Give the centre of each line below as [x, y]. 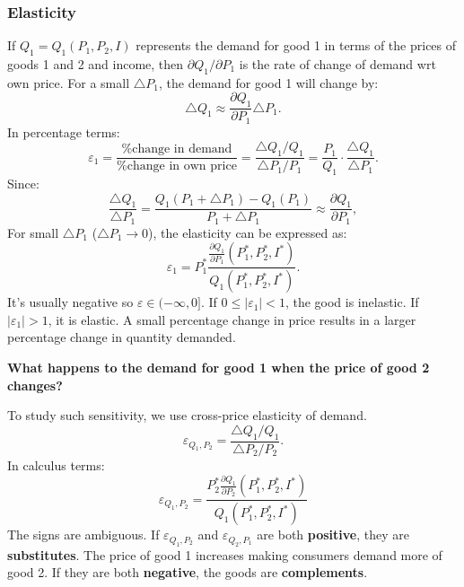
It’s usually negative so [70, 302]
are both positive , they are [333, 534]
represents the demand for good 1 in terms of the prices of [296, 45]
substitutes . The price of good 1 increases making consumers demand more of [225, 554]
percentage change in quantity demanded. [122, 337]
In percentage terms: [64, 131]
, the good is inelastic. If [352, 302]
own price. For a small [69, 82]
